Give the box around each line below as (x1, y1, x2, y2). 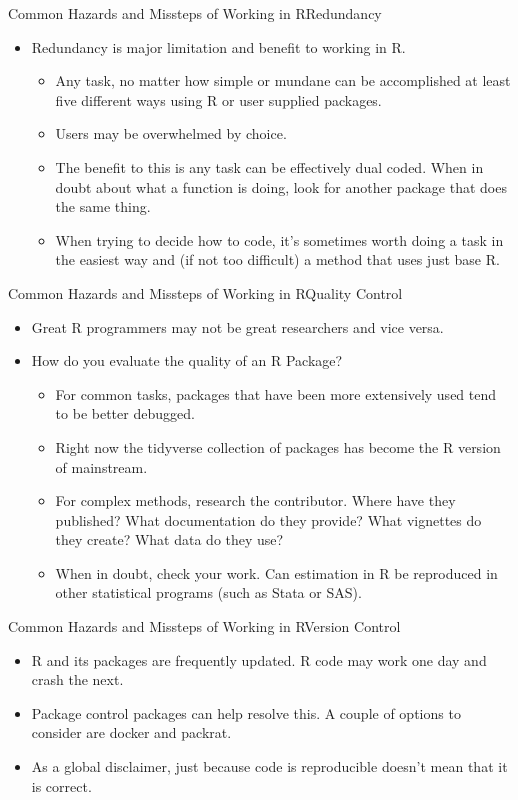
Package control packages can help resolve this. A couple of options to (31, 702, 461, 723)
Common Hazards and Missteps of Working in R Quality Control (8, 282, 403, 303)
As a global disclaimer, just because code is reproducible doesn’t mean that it (31, 756, 508, 777)
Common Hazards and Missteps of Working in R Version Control (8, 616, 401, 637)
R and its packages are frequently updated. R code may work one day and (31, 649, 487, 670)
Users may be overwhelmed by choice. (55, 123, 287, 144)
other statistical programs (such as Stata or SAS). (55, 582, 362, 603)
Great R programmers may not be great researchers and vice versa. (31, 316, 444, 337)
